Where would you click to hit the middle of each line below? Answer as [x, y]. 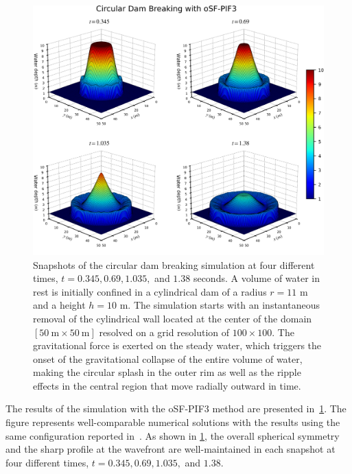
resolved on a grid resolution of [164, 332]
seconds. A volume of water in [257, 278]
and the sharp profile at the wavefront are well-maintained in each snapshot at [171, 449]
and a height [59, 305]
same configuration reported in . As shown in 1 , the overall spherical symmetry [173, 435]
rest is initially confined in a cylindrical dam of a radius [150, 291]
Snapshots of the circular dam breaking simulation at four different [174, 264]
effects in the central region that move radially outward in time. [167, 385]
